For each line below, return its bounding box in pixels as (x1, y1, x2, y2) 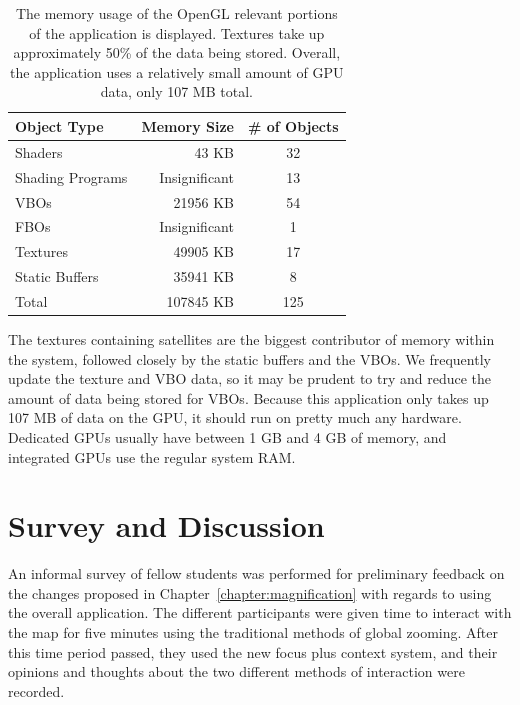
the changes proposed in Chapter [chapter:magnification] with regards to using (8, 582, 492, 603)
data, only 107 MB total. (100, 81, 253, 102)
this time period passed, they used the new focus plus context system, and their (8, 641, 498, 662)
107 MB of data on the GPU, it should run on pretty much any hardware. (8, 407, 462, 428)
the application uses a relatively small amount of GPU (10, 61, 344, 82)
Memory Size (141, 115, 234, 136)
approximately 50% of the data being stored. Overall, (13, 42, 341, 63)
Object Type (15, 115, 104, 136)
